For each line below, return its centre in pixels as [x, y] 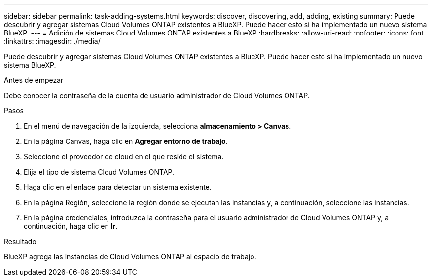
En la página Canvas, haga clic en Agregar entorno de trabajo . [126, 141]
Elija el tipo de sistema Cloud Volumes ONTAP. [99, 172]
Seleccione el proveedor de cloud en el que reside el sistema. [124, 157]
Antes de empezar [34, 80]
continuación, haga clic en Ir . [71, 226]
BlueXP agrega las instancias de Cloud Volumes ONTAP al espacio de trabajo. [130, 257]
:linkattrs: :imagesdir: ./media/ [52, 41]
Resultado [20, 241]
